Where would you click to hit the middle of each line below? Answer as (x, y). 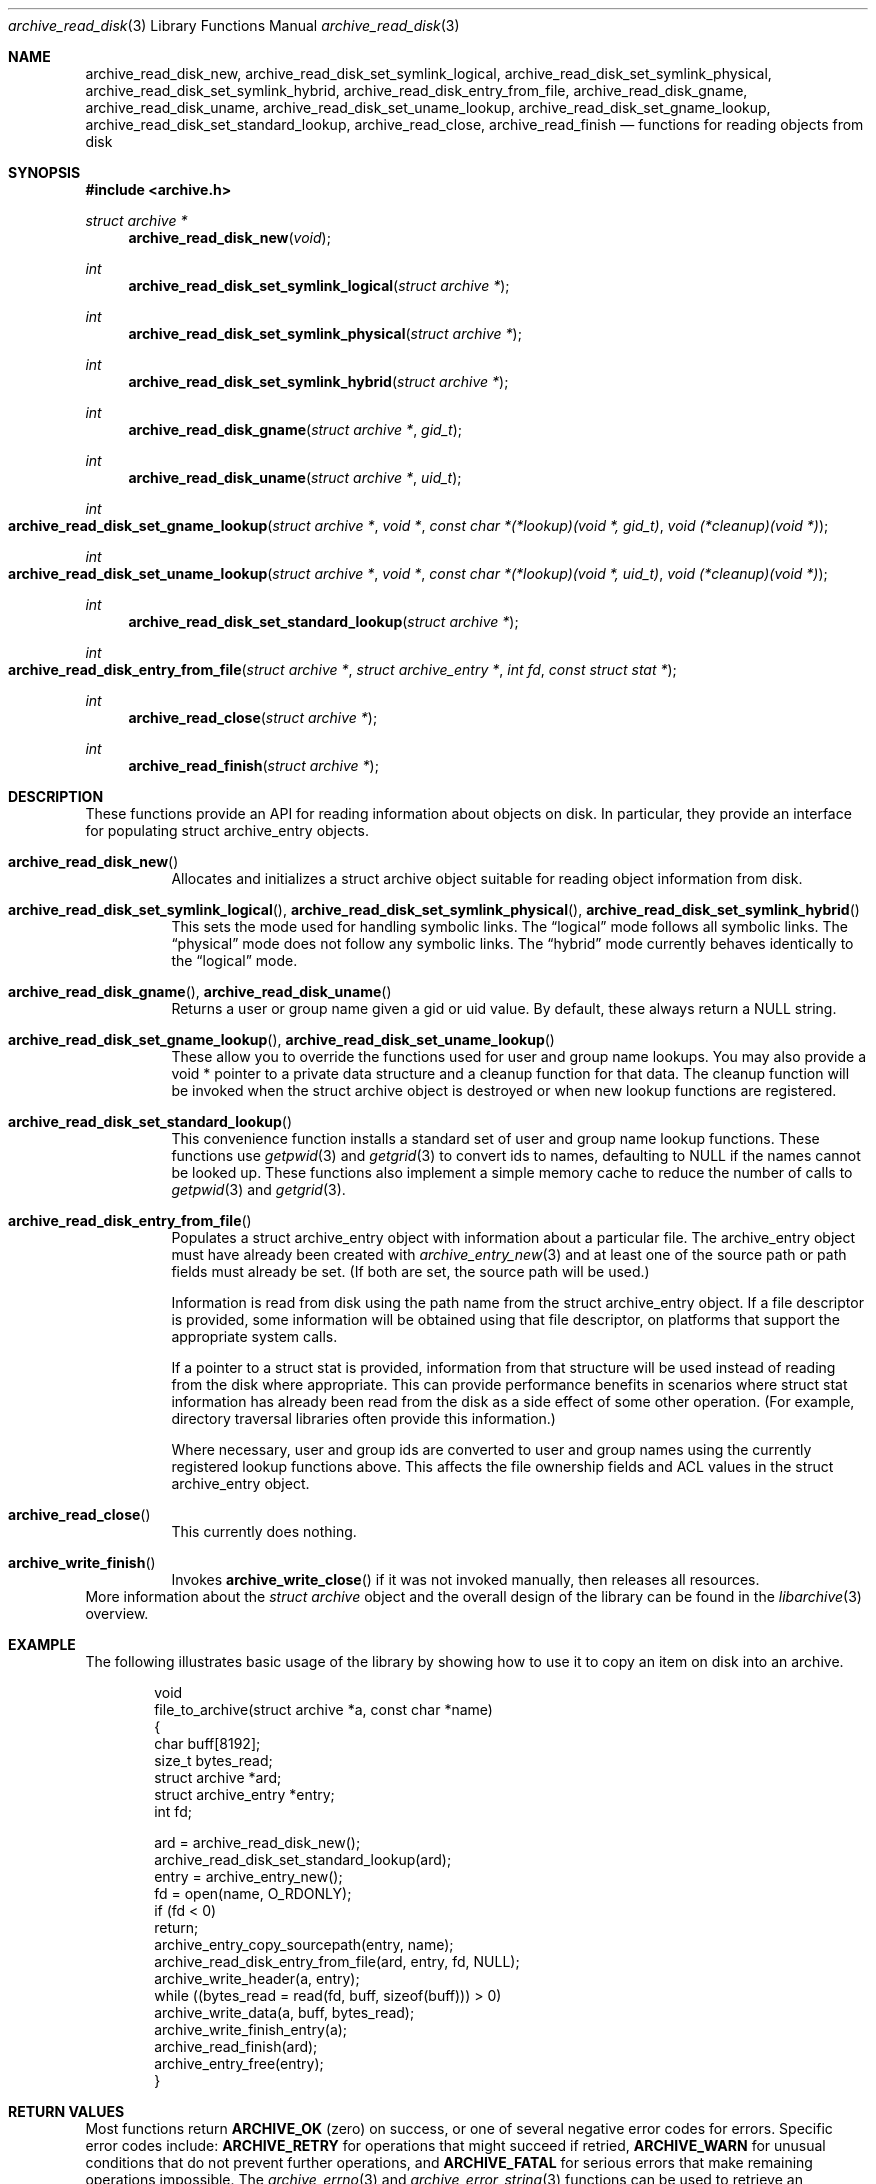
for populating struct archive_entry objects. (227, 830)
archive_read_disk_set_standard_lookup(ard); (303, 1859)
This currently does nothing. (264, 1531)
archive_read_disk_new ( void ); (229, 237)
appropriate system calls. (254, 1336)
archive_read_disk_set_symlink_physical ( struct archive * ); (325, 333)
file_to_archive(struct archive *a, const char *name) (323, 1709)
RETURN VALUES (66, 2111)
